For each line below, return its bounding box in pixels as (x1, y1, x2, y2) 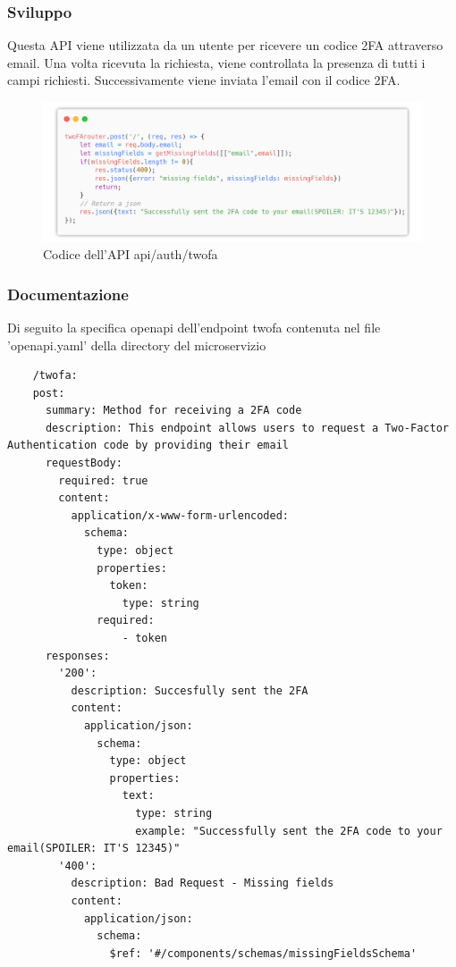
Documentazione (7, 282, 129, 305)
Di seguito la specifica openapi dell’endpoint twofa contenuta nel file (7, 317, 381, 336)
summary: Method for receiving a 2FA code (45, 404, 302, 417)
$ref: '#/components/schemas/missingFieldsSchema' (109, 946, 418, 960)
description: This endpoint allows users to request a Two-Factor (45, 421, 449, 434)
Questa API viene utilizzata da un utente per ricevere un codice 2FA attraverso (7, 36, 443, 55)
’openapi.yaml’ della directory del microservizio (7, 335, 266, 354)
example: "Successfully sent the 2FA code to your (135, 824, 443, 837)
